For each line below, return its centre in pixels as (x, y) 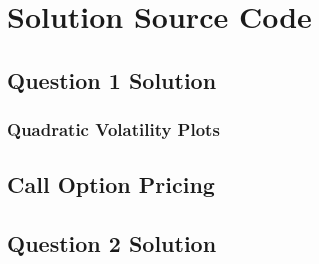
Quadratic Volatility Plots (113, 129)
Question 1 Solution (112, 79)
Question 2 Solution (112, 243)
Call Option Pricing (111, 184)
